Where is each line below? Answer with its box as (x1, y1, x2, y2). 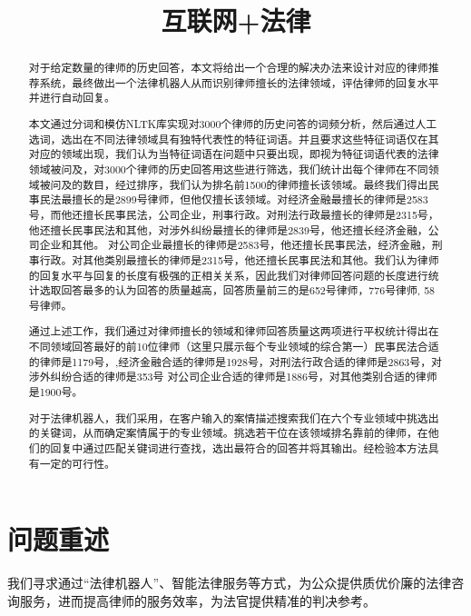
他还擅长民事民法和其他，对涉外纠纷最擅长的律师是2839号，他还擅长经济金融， (28, 222, 428, 237)
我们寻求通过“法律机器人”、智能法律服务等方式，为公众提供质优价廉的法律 (7, 573, 452, 592)
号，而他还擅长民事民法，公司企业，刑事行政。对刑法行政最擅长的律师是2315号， (28, 206, 439, 222)
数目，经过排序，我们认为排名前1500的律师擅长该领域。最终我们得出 (83, 176, 428, 192)
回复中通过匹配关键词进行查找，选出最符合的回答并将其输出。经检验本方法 (50, 440, 428, 455)
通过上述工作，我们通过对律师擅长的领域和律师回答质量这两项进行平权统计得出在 (28, 323, 439, 339)
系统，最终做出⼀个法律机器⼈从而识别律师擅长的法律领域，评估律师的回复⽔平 (39, 75, 439, 90)
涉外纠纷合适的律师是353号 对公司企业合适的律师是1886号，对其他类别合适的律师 (28, 369, 437, 384)
